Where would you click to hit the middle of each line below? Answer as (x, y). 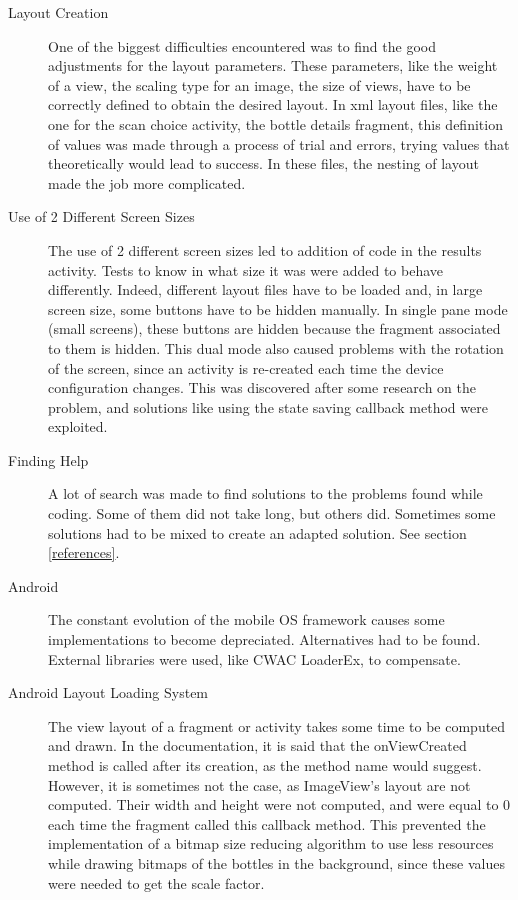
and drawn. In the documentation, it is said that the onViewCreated (257, 745)
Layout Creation (58, 12)
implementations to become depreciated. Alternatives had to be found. (264, 639)
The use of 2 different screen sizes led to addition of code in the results (265, 249)
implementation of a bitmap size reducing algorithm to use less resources (271, 843)
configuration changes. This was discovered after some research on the (262, 387)
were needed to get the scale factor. (156, 882)
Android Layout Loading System (108, 692)
